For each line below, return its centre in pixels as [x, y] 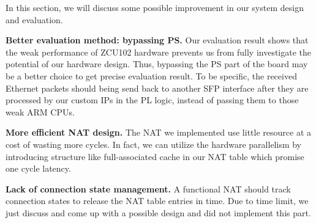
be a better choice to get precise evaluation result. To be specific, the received [151, 75]
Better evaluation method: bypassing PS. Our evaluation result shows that [157, 40]
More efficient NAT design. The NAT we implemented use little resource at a [158, 132]
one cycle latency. [38, 168]
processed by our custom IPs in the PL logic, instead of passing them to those [152, 100]
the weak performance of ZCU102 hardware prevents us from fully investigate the [158, 52]
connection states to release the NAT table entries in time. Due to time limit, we [157, 201]
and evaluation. [34, 19]
